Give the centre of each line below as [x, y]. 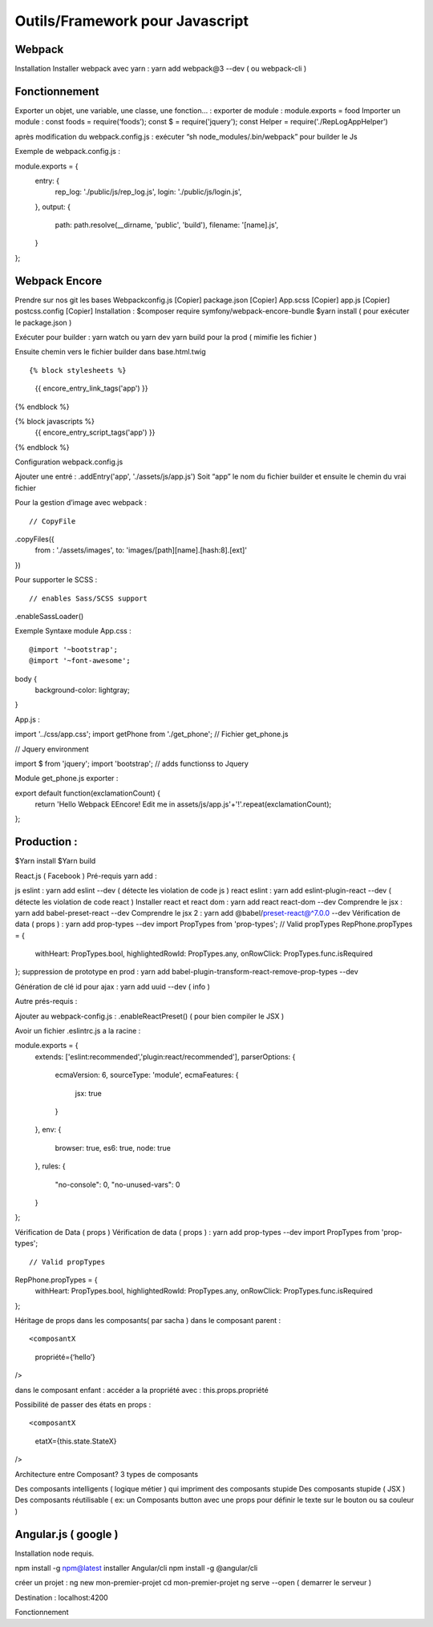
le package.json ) [43, 322]
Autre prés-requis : [46, 1002]
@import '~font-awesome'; [80, 661]
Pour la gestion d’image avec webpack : [81, 503]
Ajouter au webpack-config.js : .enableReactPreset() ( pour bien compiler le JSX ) [150, 1016]
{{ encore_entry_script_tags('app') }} [95, 432]
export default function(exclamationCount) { [87, 793]
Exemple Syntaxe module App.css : [73, 631]
